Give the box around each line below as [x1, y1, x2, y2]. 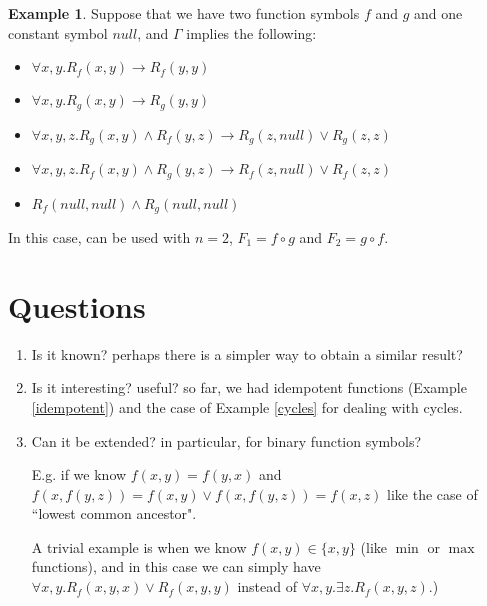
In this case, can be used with [8, 227, 191, 247]
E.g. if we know [31, 464, 127, 485]
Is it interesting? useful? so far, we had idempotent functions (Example [31, 377, 467, 398]
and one [414, 3, 463, 23]
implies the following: [186, 22, 317, 43]
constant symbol [8, 22, 108, 43]
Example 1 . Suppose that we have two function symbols [8, 3, 360, 23]
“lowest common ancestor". [31, 503, 197, 524]
